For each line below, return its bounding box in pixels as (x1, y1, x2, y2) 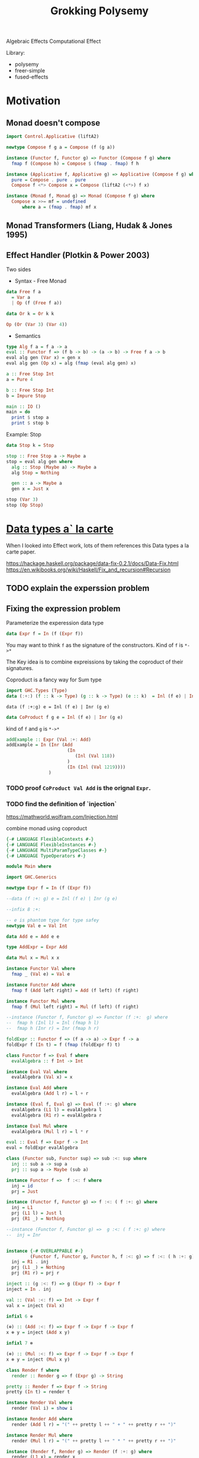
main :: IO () (6, 403, 41, 410)
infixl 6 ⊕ (6, 1313, 33, 1319)
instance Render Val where (6, 1400, 73, 1406)
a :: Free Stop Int (6, 371, 54, 377)
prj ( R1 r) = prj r (11, 1270, 60, 1276)
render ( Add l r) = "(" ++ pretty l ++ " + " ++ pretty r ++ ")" (11, 1421, 176, 1428)
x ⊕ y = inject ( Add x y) (6, 1330, 70, 1336)
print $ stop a (11, 414, 49, 420)
